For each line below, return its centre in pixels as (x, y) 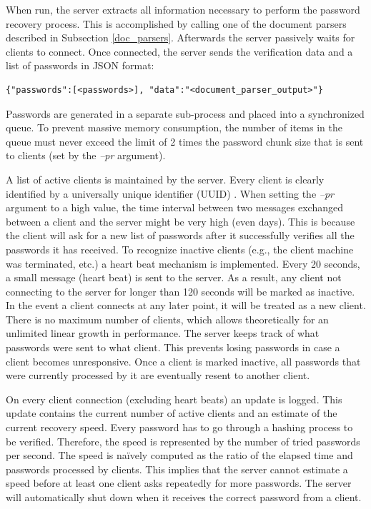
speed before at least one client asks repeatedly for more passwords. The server (179, 483)
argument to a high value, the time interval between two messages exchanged (174, 207)
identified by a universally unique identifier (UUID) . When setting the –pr (170, 193)
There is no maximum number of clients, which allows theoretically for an (167, 319)
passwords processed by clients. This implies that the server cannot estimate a (177, 469)
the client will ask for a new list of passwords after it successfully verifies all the (180, 235)
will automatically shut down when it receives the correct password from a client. (184, 497)
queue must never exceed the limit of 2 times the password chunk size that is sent (185, 141)
